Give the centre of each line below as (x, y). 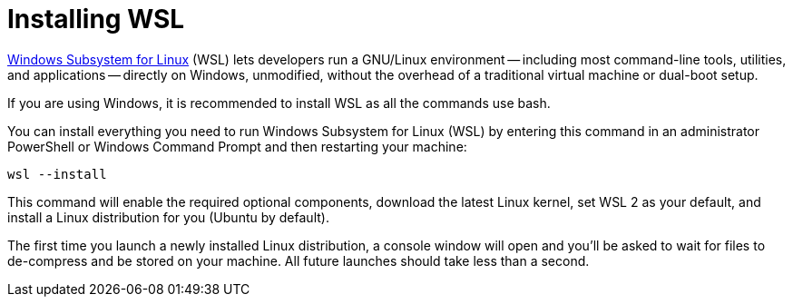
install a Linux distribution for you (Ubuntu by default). (168, 217)
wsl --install (57, 174)
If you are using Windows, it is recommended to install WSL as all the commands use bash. (279, 103)
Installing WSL (96, 19)
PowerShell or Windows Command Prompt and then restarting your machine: (237, 146)
